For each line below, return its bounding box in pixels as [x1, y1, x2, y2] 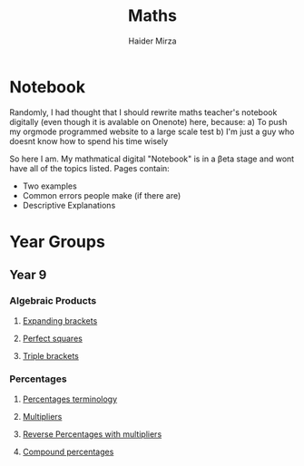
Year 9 [9, 267, 47, 283]
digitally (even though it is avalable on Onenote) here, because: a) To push [9, 116, 288, 127]
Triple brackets [22, 350, 79, 361]
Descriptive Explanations [22, 199, 116, 210]
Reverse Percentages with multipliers [22, 428, 162, 440]
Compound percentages [22, 446, 114, 457]
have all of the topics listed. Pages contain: [9, 162, 170, 173]
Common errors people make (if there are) [22, 189, 181, 200]
